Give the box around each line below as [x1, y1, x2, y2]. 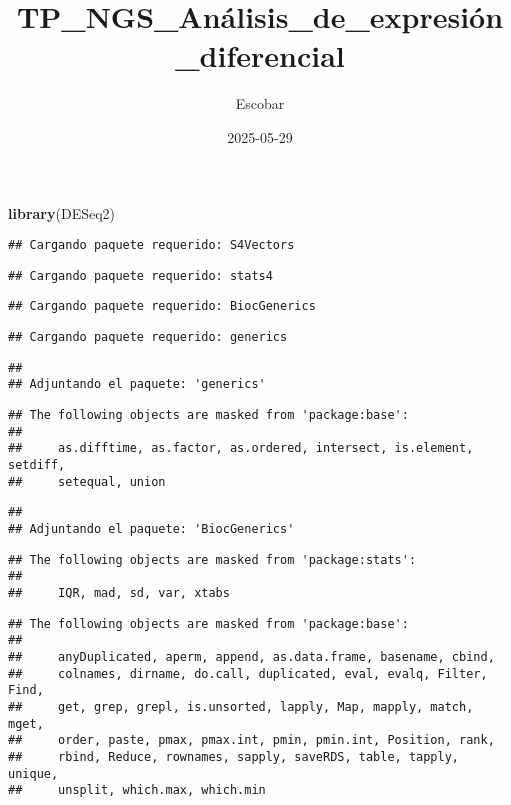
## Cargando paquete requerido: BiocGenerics [8, 299, 316, 314]
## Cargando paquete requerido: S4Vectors [8, 238, 295, 253]
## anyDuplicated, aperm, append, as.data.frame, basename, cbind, [8, 649, 495, 664]
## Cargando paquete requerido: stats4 [8, 268, 273, 283]
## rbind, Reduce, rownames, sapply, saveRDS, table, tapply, [8, 749, 460, 764]
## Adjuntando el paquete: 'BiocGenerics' [8, 521, 295, 536]
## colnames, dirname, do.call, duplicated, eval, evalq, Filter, [8, 666, 488, 681]
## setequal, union [8, 474, 166, 489]
